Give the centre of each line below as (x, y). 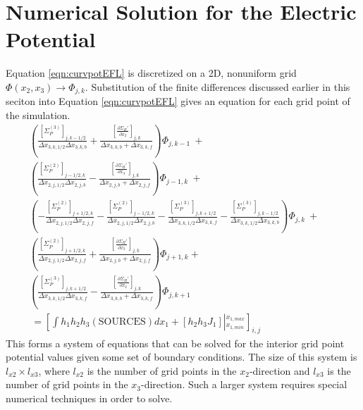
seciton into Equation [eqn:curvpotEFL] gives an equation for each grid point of (178, 101)
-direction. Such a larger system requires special (244, 384)
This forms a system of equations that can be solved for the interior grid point (175, 343)
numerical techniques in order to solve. (89, 398)
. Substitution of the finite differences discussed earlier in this (217, 86)
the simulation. (38, 114)
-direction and (279, 370)
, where (54, 370)
